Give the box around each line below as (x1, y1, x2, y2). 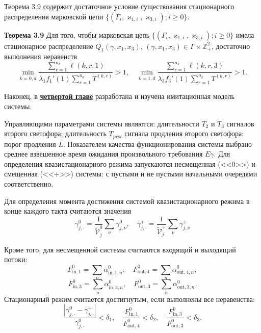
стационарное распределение (4, 40, 93, 51)
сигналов (226, 118, 254, 129)
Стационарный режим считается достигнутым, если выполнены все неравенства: (4, 293, 255, 304)
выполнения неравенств (4, 51, 77, 62)
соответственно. (4, 178, 54, 189)
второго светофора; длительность (4, 128, 107, 139)
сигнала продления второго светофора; (124, 128, 244, 139)
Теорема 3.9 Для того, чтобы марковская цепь (4, 29, 150, 40)
